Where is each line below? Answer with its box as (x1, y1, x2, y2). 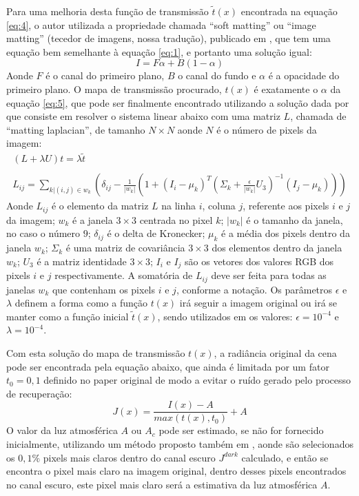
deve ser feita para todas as (211, 268, 327, 282)
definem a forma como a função (14, 296, 147, 310)
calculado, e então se (241, 450, 329, 464)
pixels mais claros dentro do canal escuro (43, 450, 216, 464)
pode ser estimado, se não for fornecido (158, 423, 324, 437)
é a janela (72, 212, 113, 227)
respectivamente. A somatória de (54, 268, 193, 282)
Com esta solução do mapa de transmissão (6, 345, 185, 360)
